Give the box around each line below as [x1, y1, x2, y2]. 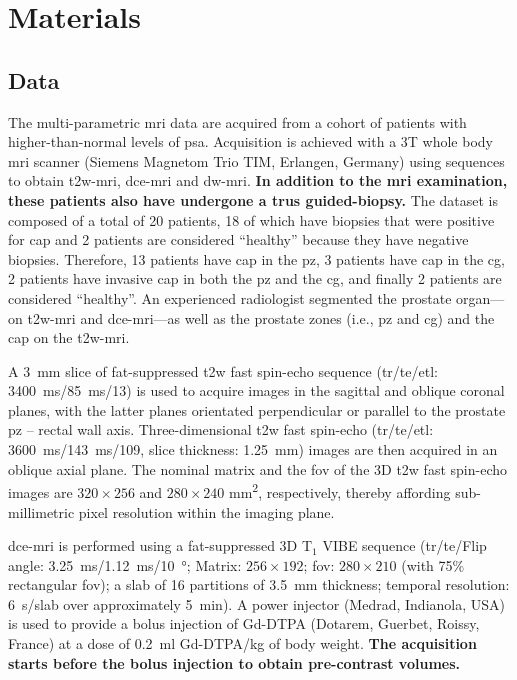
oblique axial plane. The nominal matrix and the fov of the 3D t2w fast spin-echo [8, 458, 507, 479]
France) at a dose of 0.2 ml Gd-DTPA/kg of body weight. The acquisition [8, 633, 477, 654]
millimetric [8, 501, 75, 522]
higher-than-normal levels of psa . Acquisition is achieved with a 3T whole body [8, 131, 493, 152]
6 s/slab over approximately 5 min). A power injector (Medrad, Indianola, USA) [8, 593, 505, 614]
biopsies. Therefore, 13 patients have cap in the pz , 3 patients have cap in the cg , [8, 248, 505, 269]
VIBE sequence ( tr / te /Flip [322, 535, 487, 556]
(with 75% [401, 554, 465, 575]
